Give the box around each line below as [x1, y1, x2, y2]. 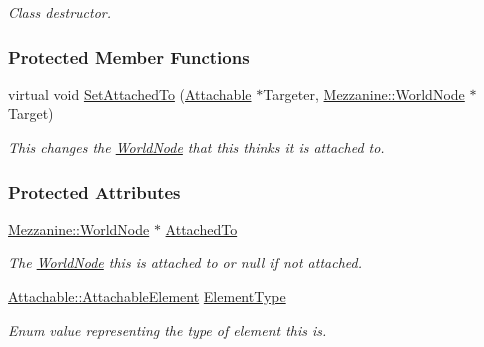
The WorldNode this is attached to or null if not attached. [8, 252, 362, 273]
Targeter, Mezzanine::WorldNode [263, 83, 465, 104]
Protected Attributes [8, 179, 181, 204]
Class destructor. [8, 2, 112, 22]
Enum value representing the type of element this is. [8, 319, 327, 340]
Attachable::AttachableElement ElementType [8, 286, 286, 306]
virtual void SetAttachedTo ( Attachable [8, 83, 252, 104]
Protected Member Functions [8, 44, 250, 69]
